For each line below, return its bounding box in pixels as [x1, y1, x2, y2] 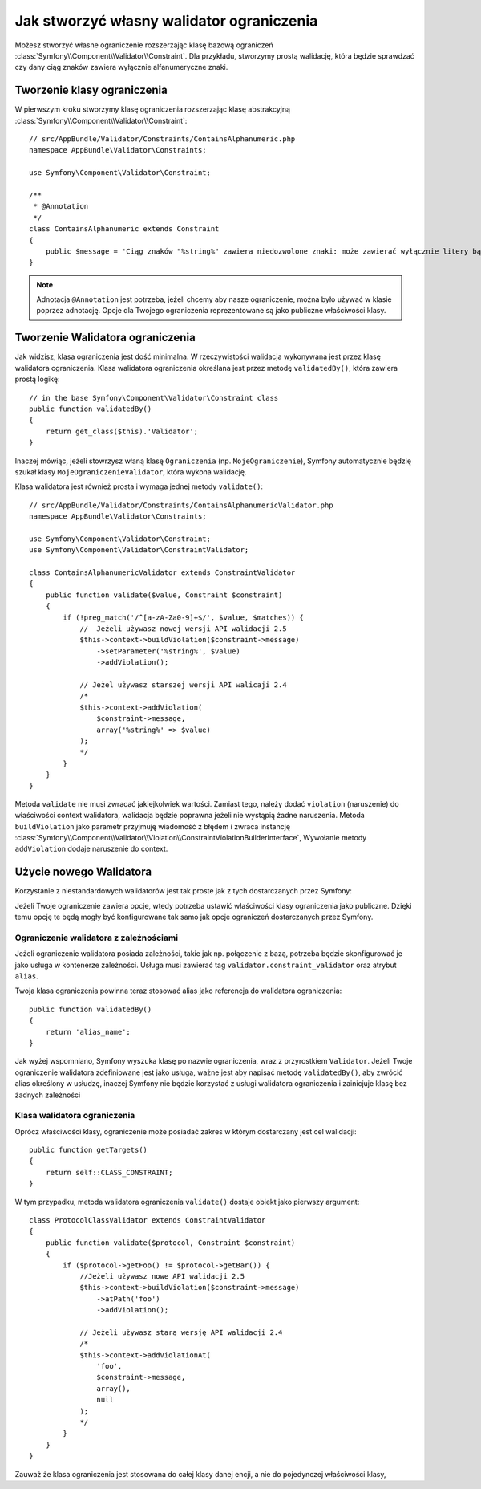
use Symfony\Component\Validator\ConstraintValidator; [29, 546, 249, 555]
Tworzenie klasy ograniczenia [14, 83, 168, 97]
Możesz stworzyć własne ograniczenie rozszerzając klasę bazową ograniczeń [14, 40, 273, 50]
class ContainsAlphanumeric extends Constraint [29, 225, 220, 234]
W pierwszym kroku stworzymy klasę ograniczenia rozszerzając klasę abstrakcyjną [14, 104, 291, 114]
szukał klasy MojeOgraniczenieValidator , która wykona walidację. [14, 466, 248, 477]
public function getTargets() [29, 1145, 148, 1155]
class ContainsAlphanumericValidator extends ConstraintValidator [29, 568, 296, 577]
